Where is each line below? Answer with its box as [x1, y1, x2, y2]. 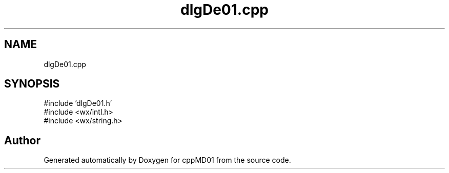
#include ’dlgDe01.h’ [44, 99, 112, 108]
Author [4, 134, 40, 147]
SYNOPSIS [4, 77, 60, 91]
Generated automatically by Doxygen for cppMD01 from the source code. [44, 156, 291, 165]
